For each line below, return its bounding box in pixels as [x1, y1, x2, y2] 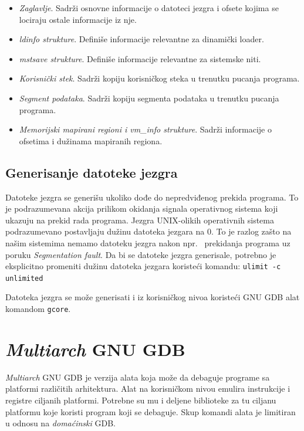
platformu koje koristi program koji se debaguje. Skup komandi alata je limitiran [5, 405, 296, 418]
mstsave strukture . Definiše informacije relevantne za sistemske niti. [19, 52, 261, 65]
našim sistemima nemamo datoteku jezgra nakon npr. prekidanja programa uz [5, 236, 291, 249]
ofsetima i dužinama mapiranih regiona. [19, 134, 163, 147]
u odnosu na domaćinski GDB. [5, 417, 116, 429]
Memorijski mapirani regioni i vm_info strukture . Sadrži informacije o [19, 123, 272, 135]
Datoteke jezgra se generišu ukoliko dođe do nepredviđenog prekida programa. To [5, 191, 299, 203]
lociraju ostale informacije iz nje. [19, 13, 137, 25]
